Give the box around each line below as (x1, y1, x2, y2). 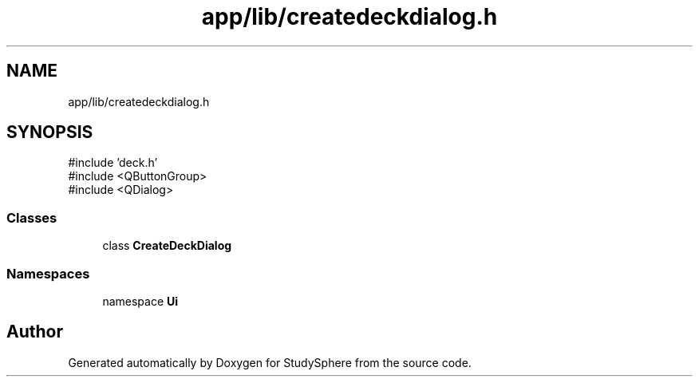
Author (6, 322, 63, 342)
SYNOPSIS (6, 122, 93, 143)
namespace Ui (102, 294, 179, 308)
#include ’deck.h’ (68, 156, 158, 170)
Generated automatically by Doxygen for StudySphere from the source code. (68, 355, 472, 369)
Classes (6, 209, 57, 226)
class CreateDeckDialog (102, 239, 232, 253)
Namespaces (6, 265, 90, 282)
